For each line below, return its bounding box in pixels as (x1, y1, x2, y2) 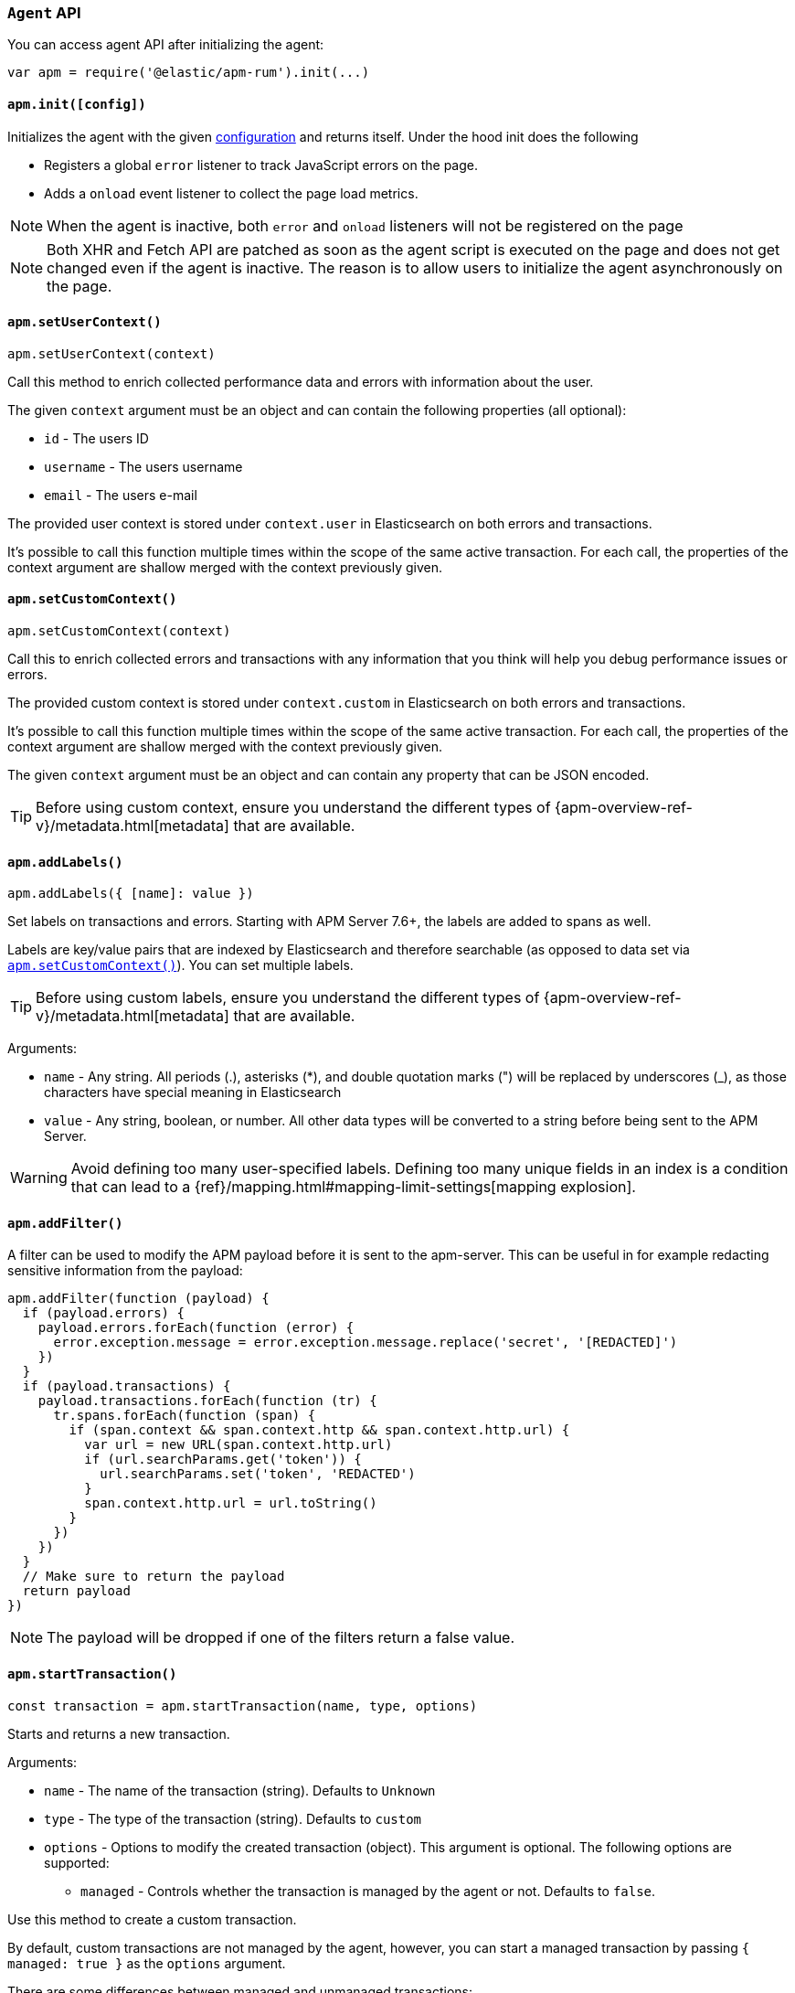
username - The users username (44, 458, 243, 474)
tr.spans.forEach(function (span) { (53, 1408, 316, 1423)
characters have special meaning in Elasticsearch (44, 1084, 342, 1101)
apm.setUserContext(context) (7, 346, 216, 361)
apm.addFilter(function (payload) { (7, 1291, 270, 1306)
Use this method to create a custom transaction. (7, 1911, 297, 1927)
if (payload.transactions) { (22, 1379, 231, 1394)
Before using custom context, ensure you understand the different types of (36, 798, 551, 817)
